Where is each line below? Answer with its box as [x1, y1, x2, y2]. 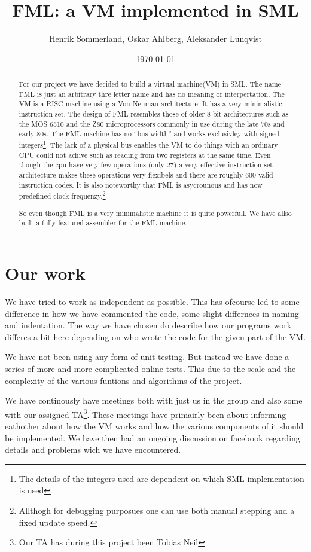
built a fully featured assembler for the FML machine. [19, 218, 187, 228]
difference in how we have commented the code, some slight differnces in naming [5, 307, 299, 319]
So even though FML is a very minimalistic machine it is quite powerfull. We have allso [19, 208, 292, 218]
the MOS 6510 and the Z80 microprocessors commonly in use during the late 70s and [19, 118, 285, 129]
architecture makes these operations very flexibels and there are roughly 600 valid [19, 169, 273, 179]
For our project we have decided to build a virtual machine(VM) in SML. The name [19, 79, 281, 89]
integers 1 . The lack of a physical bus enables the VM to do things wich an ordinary [19, 138, 278, 150]
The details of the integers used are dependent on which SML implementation [19, 472, 304, 484]
